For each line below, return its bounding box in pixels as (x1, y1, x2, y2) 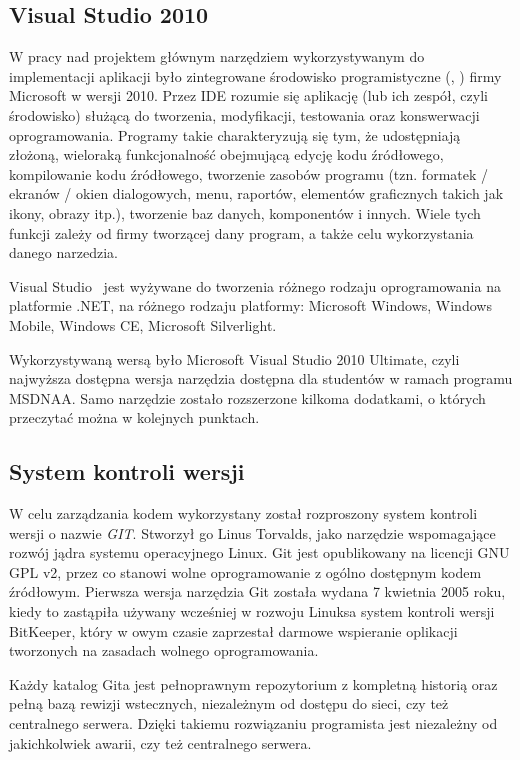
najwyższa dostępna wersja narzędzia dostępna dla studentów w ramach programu (9, 368, 513, 389)
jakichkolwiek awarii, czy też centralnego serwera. (9, 732, 312, 753)
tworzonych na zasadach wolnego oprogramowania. (9, 640, 319, 661)
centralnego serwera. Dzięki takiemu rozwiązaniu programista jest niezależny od (9, 713, 498, 734)
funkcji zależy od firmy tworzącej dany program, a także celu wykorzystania (9, 222, 474, 243)
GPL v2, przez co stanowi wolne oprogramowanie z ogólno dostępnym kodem (9, 561, 482, 582)
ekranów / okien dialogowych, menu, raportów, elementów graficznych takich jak (9, 183, 504, 204)
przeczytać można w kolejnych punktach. (9, 407, 260, 428)
